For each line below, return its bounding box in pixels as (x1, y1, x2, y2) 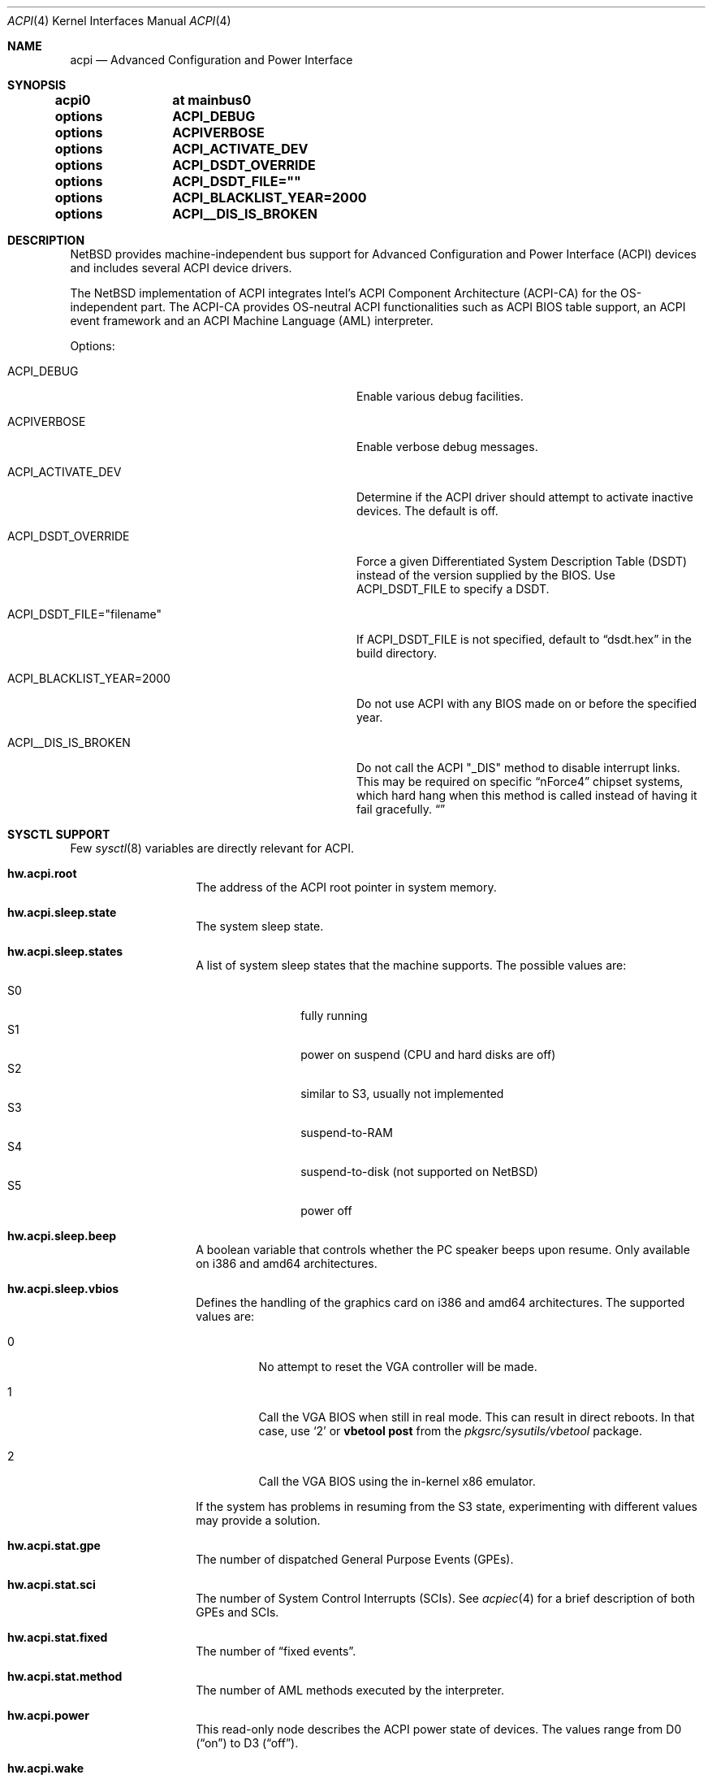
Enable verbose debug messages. (356, 440, 538, 454)
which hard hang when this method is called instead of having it (356, 788, 697, 802)
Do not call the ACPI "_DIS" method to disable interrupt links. (356, 761, 680, 775)
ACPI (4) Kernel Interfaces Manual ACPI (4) (7, 14, 231, 28)
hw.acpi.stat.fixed (7, 1630, 108, 1644)
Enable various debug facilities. (356, 389, 524, 403)
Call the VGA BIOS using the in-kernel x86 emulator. (258, 1474, 536, 1488)
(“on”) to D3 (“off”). (196, 1736, 299, 1750)
